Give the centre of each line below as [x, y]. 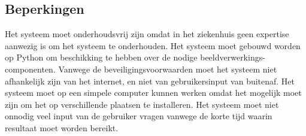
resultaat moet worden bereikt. [62, 127]
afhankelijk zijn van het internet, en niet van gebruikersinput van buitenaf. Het [150, 81]
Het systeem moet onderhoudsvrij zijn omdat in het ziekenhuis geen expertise [147, 34]
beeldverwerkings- [233, 57]
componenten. [30, 69]
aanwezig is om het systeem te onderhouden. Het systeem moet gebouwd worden [153, 45]
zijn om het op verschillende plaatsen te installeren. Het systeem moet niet [142, 104]
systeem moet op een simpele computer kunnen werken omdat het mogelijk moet [153, 93]
